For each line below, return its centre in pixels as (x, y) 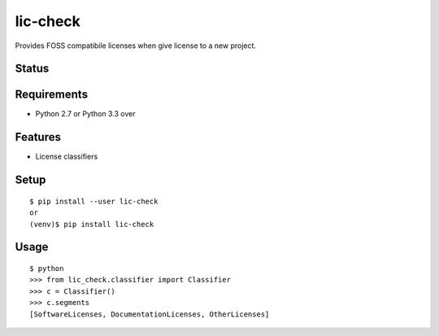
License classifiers (67, 157)
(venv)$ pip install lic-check (92, 224)
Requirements (52, 95)
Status (32, 69)
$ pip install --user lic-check (94, 201)
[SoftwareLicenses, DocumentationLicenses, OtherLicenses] (150, 314)
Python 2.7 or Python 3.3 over (85, 114)
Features (38, 137)
